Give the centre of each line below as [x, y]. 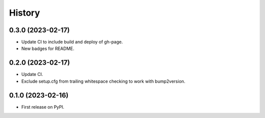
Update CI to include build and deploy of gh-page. [72, 42]
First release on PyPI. [43, 107]
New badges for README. [48, 48]
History [25, 13]
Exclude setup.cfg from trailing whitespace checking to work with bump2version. [103, 81]
